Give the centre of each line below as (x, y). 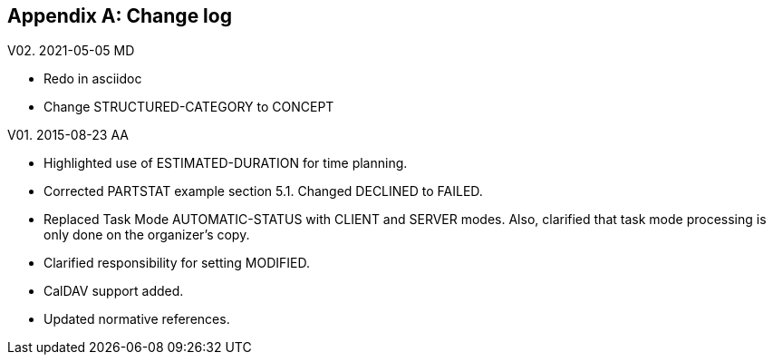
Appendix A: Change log (120, 16)
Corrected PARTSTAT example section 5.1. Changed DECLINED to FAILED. (263, 191)
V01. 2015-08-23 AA (68, 135)
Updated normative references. (137, 319)
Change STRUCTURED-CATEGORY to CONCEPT (189, 107)
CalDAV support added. (114, 291)
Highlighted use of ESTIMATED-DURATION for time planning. (226, 163)
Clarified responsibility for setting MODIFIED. (177, 263)
